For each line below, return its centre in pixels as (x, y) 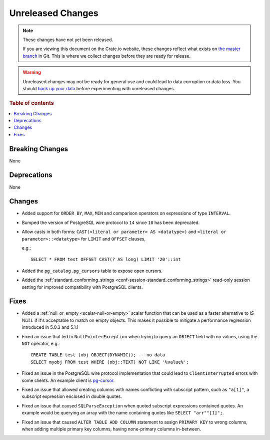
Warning (32, 72)
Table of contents (32, 103)
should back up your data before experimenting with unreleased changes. (99, 88)
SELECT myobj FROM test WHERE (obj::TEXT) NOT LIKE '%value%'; (110, 362)
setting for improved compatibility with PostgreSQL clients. (82, 287)
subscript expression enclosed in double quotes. (72, 396)
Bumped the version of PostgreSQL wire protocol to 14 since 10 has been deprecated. (111, 223)
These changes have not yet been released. (68, 40)
